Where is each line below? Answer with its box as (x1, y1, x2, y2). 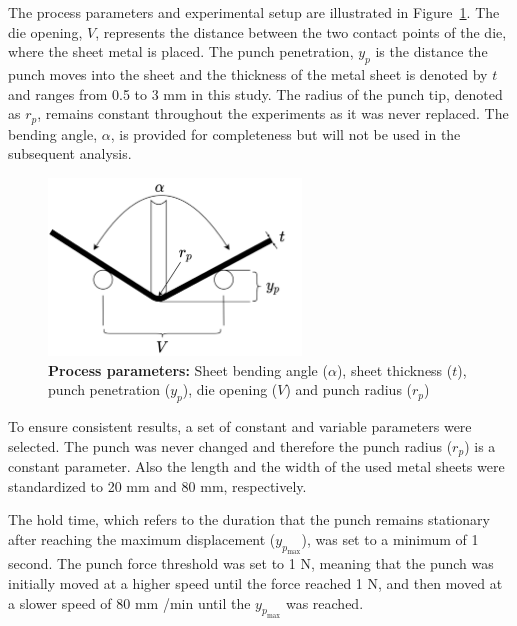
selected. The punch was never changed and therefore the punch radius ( (8, 435, 453, 456)
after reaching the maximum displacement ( (8, 528, 276, 549)
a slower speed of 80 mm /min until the (8, 592, 251, 613)
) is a (464, 435, 496, 456)
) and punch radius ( (285, 379, 413, 400)
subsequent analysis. (8, 143, 132, 164)
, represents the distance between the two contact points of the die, (95, 21, 507, 42)
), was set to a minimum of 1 (301, 528, 479, 549)
